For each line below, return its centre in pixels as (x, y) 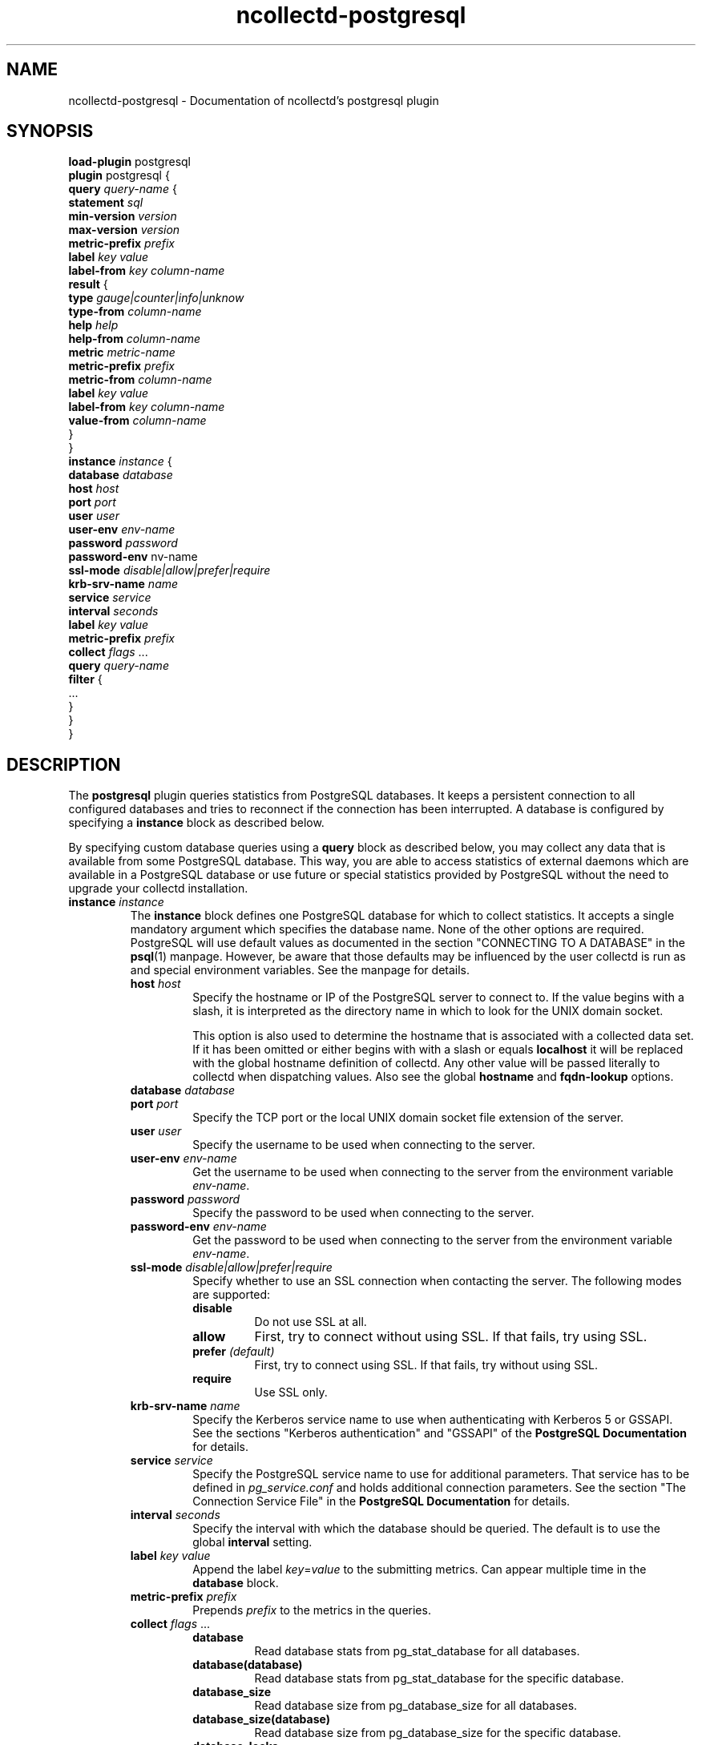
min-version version (123, 216)
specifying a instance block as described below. (196, 823)
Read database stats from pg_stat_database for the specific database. (439, 1679)
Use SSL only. (291, 1392)
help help (93, 325)
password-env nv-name (133, 557)
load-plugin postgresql (129, 162)
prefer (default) (234, 1352)
